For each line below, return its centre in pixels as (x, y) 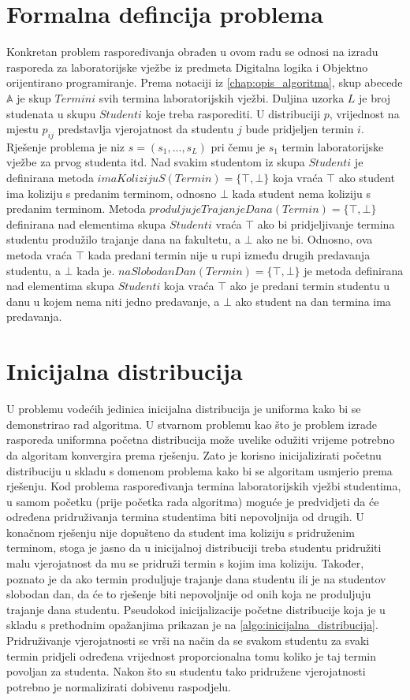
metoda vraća (39, 255)
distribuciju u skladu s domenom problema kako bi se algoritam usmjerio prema (199, 470)
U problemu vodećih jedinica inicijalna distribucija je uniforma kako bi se (184, 409)
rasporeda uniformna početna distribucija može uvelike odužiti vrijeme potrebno (201, 439)
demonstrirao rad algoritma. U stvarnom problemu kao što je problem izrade (192, 424)
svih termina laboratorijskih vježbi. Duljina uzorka (222, 97)
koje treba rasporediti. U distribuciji (233, 113)
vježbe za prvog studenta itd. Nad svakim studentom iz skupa (156, 162)
